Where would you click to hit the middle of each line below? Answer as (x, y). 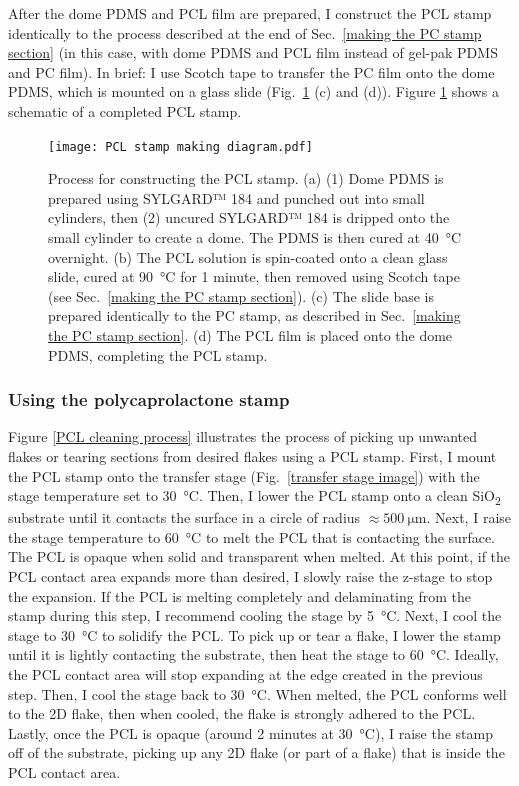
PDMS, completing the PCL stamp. (158, 354)
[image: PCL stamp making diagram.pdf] (180, 146)
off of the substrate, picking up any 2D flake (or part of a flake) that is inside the (256, 752)
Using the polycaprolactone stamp (149, 399)
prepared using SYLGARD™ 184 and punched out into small (236, 197)
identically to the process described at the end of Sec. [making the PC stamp (245, 32)
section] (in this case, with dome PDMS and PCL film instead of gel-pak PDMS (253, 52)
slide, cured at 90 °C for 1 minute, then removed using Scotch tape (254, 276)
